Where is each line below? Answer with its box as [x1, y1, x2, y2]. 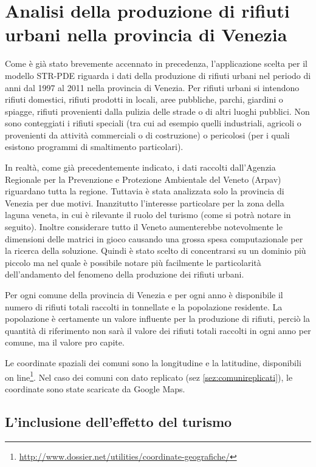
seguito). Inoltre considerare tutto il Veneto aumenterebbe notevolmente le [5, 220, 283, 233]
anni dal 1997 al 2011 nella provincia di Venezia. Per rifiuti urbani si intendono [5, 81, 300, 94]
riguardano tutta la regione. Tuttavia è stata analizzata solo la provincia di [5, 185, 284, 197]
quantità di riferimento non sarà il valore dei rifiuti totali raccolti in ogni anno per [5, 324, 311, 336]
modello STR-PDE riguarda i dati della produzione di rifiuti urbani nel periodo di [5, 69, 311, 81]
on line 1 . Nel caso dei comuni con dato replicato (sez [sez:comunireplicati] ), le [5, 369, 293, 383]
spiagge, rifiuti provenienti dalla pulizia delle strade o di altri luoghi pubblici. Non [5, 104, 310, 117]
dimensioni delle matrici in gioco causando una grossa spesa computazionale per [5, 232, 303, 245]
